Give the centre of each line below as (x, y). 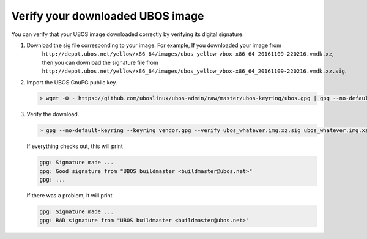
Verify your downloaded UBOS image (108, 16)
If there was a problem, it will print (69, 196)
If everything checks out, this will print (75, 146)
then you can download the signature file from (100, 62)
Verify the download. (53, 114)
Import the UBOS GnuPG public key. (72, 82)
